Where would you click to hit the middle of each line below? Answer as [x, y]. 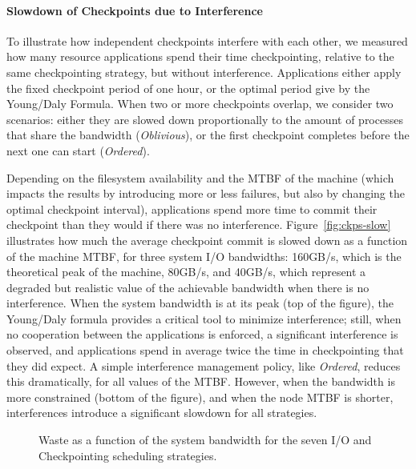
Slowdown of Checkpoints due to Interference [135, 10]
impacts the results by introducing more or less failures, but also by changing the [206, 193]
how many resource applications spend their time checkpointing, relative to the [200, 56]
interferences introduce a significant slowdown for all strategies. [162, 413]
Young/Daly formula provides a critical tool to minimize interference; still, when [204, 318]
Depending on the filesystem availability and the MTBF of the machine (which [200, 177]
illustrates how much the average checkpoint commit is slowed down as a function [207, 240]
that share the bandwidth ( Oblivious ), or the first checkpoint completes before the [208, 135]
